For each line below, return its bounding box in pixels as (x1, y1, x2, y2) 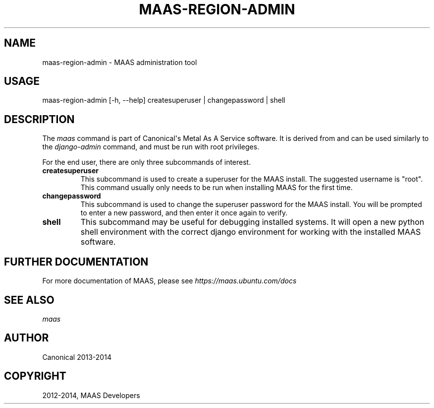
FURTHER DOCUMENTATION (4, 255, 149, 268)
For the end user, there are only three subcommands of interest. (42, 158, 251, 167)
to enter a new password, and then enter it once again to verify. (80, 208, 288, 217)
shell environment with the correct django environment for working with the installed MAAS (80, 227, 421, 237)
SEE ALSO (4, 293, 54, 306)
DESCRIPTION (4, 113, 75, 126)
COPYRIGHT (4, 370, 66, 383)
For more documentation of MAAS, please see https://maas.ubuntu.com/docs (42, 276, 297, 285)
